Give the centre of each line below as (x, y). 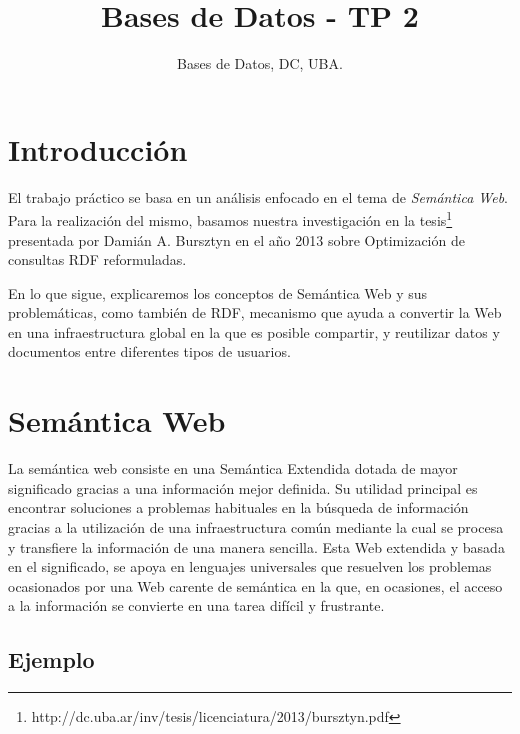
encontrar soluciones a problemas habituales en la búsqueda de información (238, 507)
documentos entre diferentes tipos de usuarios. (149, 351)
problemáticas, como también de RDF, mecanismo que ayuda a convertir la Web (255, 312)
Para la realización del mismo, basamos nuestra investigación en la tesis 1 (230, 218)
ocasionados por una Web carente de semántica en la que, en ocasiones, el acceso (255, 585)
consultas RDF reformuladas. (97, 259)
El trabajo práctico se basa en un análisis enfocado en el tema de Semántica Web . (258, 196)
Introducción (98, 148)
